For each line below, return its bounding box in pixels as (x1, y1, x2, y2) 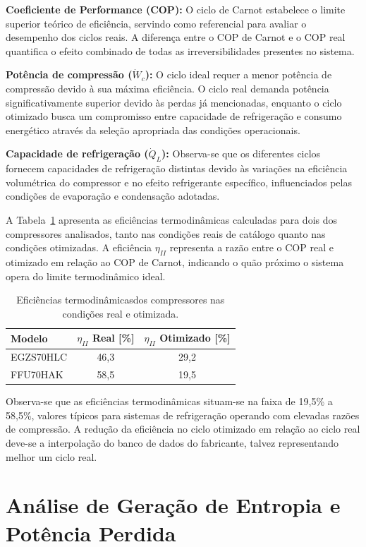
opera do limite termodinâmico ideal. (6, 268, 166, 283)
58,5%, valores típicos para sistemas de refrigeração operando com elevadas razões (6, 407, 360, 422)
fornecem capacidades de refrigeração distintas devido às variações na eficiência (6, 161, 348, 176)
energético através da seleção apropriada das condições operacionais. (6, 122, 300, 137)
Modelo (11, 330, 48, 345)
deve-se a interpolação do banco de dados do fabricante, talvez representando (6, 435, 339, 450)
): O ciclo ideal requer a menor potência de (145, 67, 332, 82)
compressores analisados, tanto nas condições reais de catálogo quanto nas (6, 226, 326, 241)
